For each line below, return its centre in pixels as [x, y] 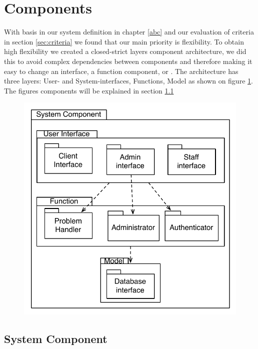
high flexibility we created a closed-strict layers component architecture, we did [125, 51]
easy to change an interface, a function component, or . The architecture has [121, 71]
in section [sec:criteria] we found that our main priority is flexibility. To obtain [124, 41]
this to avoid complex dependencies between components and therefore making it [128, 61]
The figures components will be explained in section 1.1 [89, 90]
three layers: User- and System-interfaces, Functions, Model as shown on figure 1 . [128, 81]
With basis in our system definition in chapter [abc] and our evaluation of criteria [129, 32]
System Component [56, 339]
